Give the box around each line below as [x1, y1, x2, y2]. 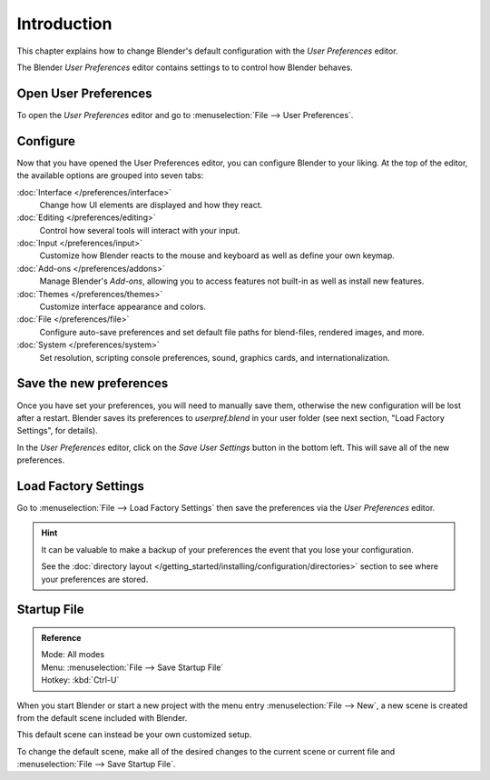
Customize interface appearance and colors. [39, 301, 206, 313]
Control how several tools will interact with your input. [39, 225, 240, 235]
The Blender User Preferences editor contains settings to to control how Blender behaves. [16, 62, 353, 73]
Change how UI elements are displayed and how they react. [39, 199, 263, 210]
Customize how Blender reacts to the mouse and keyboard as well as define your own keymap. [39, 250, 395, 261]
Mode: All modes [41, 649, 104, 660]
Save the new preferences [16, 375, 169, 391]
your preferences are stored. [41, 574, 149, 585]
